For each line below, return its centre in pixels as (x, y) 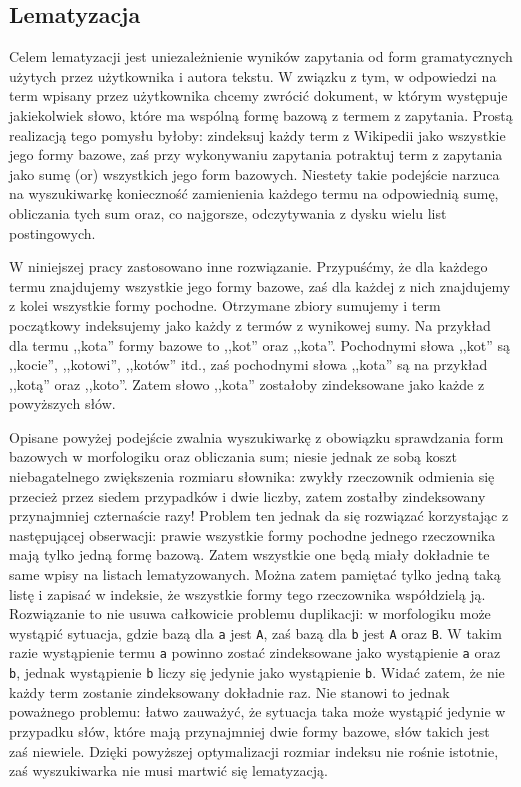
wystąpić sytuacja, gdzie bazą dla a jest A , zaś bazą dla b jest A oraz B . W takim (255, 632)
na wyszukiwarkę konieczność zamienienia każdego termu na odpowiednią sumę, (254, 193)
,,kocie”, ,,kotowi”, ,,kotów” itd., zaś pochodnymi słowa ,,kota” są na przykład (248, 364)
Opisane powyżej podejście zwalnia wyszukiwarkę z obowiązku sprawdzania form (256, 436)
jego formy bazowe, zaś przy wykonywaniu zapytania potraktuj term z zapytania (256, 154)
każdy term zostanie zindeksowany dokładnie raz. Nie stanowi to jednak (229, 691)
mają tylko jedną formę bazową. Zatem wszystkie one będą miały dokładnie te (249, 554)
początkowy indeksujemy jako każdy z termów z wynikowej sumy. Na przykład (250, 324)
